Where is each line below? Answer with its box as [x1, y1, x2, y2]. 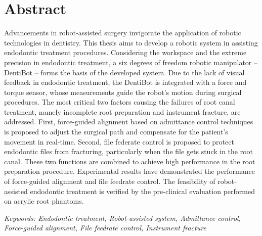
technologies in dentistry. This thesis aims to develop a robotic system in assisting [4, 37, 258, 48]
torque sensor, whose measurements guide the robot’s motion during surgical [4, 86, 242, 97]
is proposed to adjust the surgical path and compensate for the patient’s [4, 126, 228, 137]
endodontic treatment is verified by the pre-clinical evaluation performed [30, 185, 255, 196]
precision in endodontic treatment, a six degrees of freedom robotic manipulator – [4, 57, 257, 67]
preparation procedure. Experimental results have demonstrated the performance [4, 166, 255, 176]
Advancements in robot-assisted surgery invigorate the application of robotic [4, 27, 241, 38]
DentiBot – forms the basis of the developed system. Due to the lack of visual [4, 67, 245, 77]
